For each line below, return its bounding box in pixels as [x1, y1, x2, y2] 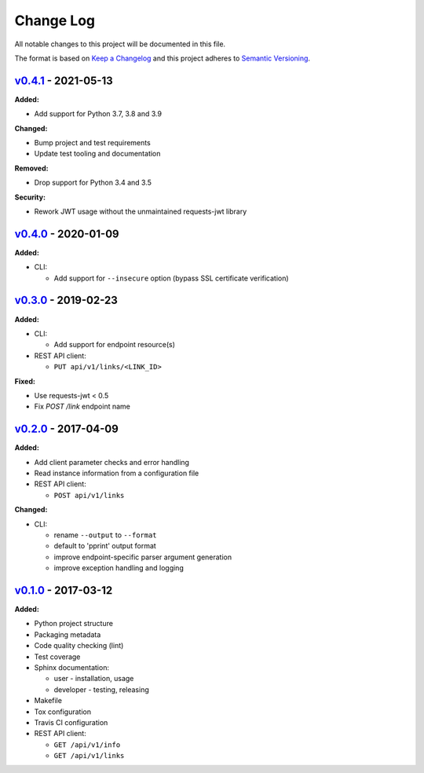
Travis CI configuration [34, 717, 108, 727]
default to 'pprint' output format [53, 541, 156, 551]
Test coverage [34, 652, 81, 661]
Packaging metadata [34, 629, 101, 639]
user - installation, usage [53, 674, 134, 683]
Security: [14, 192, 46, 202]
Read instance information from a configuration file [34, 468, 199, 478]
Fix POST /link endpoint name [34, 401, 131, 412]
